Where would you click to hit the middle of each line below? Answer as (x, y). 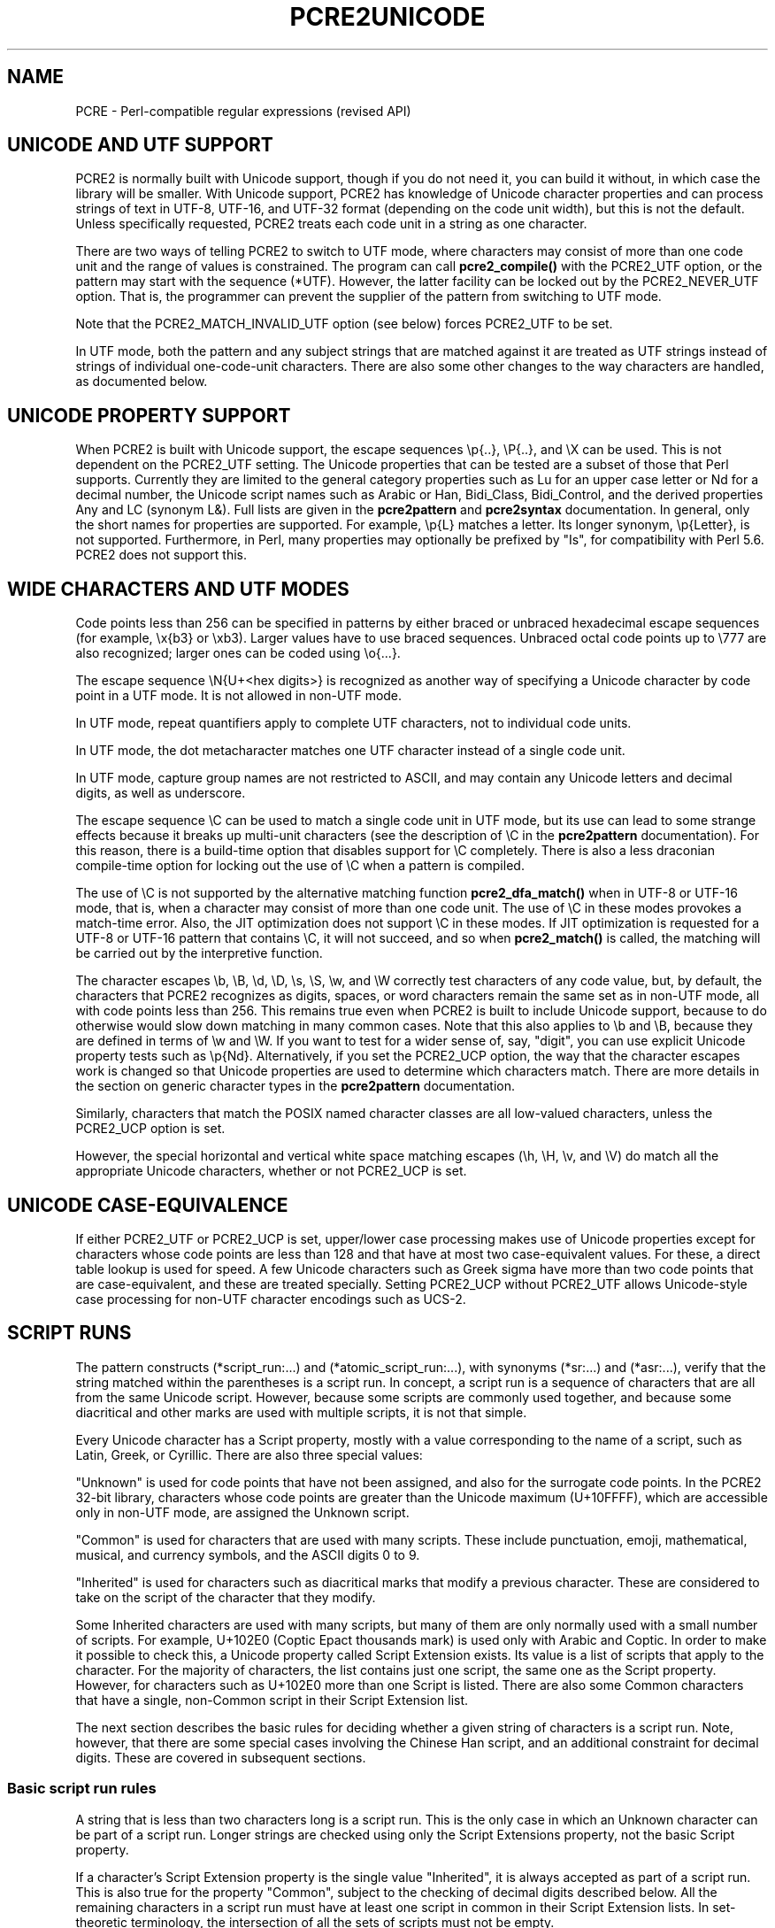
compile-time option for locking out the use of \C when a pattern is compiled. (300, 866)
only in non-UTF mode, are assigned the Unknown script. (242, 1512)
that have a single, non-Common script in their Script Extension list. (272, 1700)
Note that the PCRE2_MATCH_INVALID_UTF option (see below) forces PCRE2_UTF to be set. (344, 324)
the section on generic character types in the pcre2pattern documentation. (295, 1086)
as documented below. (142, 382)
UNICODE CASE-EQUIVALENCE (148, 1205)
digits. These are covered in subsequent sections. (221, 1757)
